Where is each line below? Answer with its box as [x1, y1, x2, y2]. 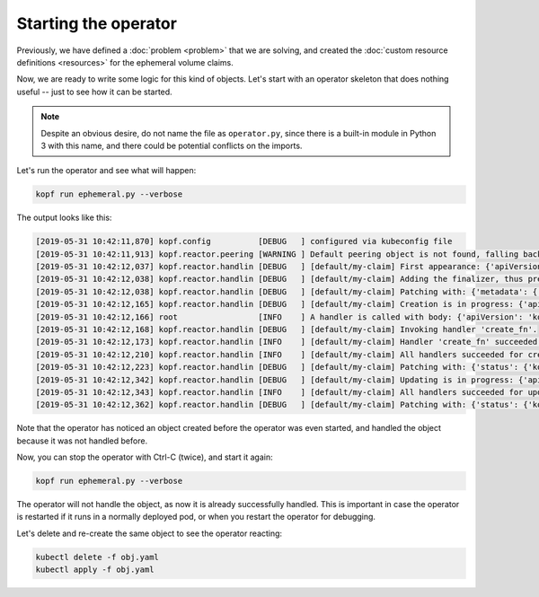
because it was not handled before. [16, 435, 148, 446]
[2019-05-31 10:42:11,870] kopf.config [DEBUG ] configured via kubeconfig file [35, 236, 453, 247]
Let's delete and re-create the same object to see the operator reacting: [16, 528, 283, 539]
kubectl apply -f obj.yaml [35, 565, 155, 575]
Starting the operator [16, 13, 177, 33]
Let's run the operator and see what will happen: [16, 165, 197, 176]
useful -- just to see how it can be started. [16, 86, 172, 97]
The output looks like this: [16, 212, 112, 224]
